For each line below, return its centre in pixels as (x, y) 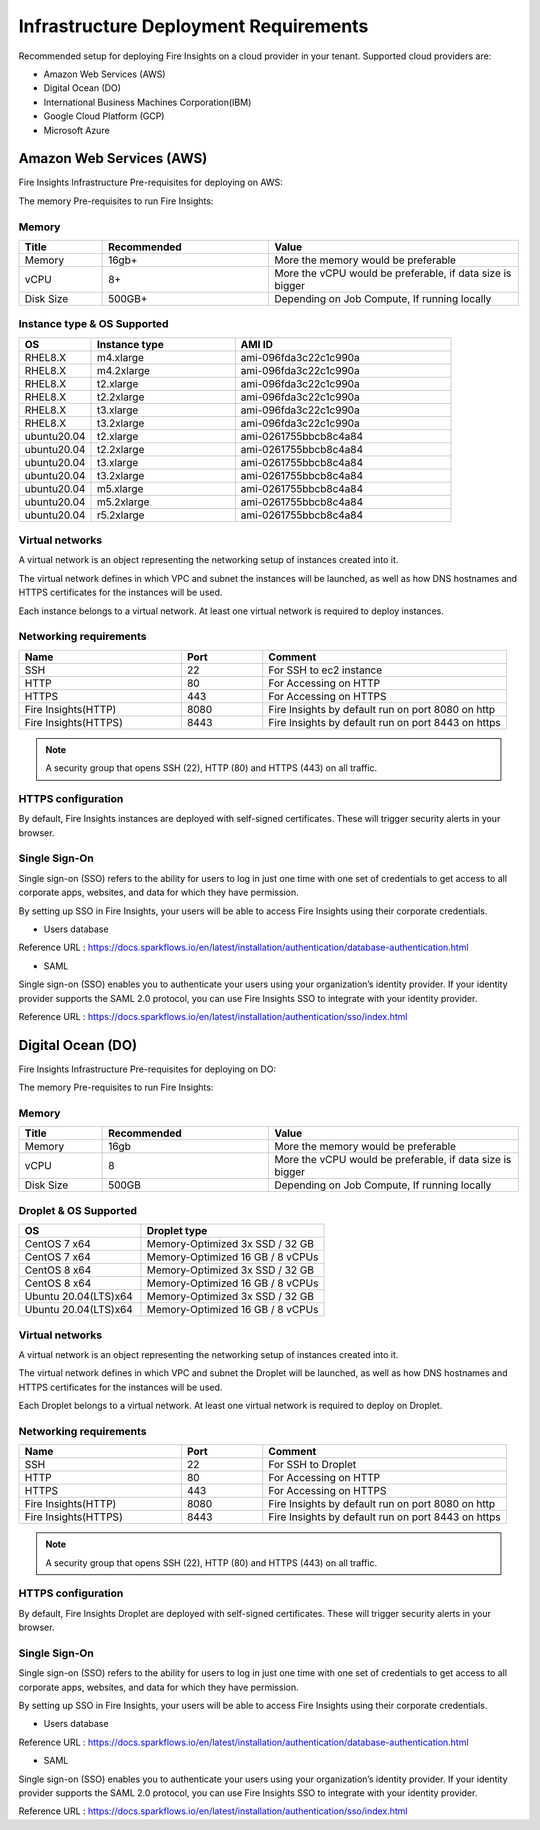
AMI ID (257, 344)
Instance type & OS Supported (93, 324)
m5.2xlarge (123, 502)
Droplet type (177, 1231)
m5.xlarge (120, 488)
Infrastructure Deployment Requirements (193, 26)
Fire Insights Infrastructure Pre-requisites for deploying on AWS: (151, 182)
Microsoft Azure (76, 130)
